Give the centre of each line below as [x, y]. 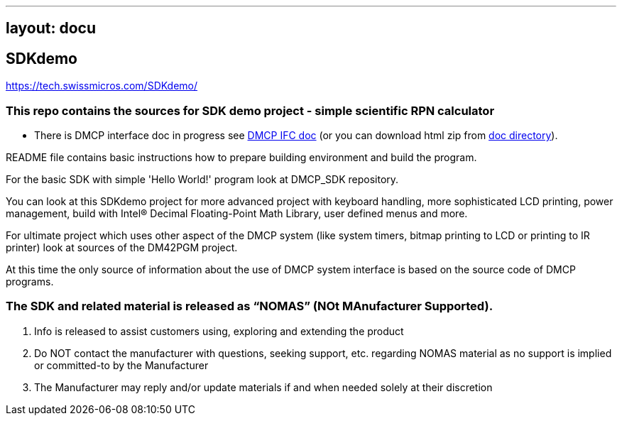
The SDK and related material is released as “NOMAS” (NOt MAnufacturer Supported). [250, 306]
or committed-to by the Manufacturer [121, 365]
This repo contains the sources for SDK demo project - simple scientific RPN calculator [250, 110]
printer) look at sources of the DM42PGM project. [122, 248]
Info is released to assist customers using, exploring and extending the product [219, 331]
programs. [30, 282]
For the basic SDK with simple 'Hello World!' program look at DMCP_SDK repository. [202, 180]
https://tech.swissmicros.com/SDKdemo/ [102, 86]
